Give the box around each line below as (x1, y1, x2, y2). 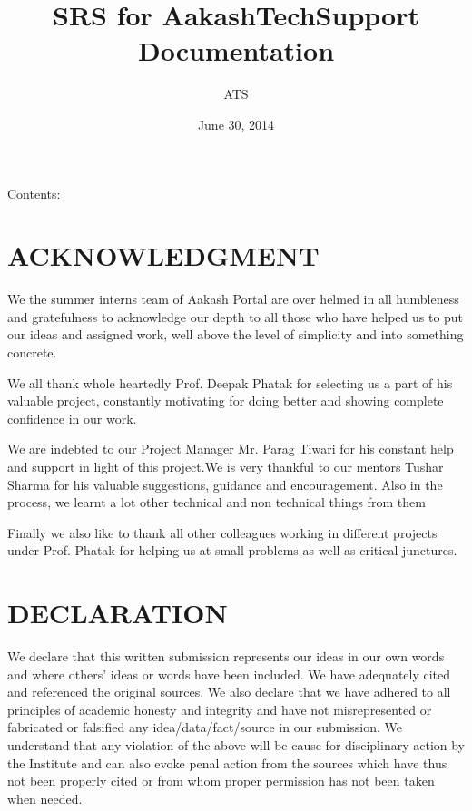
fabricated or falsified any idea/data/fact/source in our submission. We (7, 718, 402, 737)
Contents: (7, 183, 61, 202)
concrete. (7, 343, 57, 361)
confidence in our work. (7, 408, 137, 427)
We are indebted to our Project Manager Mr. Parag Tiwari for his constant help (7, 439, 454, 458)
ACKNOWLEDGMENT (7, 237, 320, 274)
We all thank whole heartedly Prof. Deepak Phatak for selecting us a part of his (7, 373, 453, 392)
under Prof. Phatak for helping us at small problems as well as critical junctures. (7, 541, 457, 560)
